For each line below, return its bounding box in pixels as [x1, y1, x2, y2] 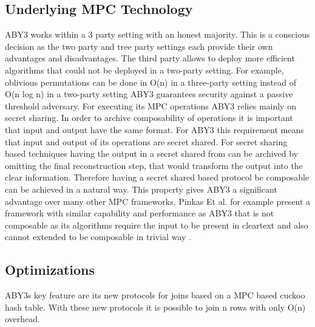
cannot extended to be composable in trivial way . [5, 230, 191, 243]
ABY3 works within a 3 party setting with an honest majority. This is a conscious [5, 28, 310, 41]
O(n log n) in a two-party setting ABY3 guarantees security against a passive [5, 88, 293, 100]
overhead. [5, 312, 40, 325]
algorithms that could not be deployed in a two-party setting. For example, [5, 63, 284, 76]
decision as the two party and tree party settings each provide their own [5, 40, 273, 52]
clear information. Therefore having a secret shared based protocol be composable [5, 171, 310, 184]
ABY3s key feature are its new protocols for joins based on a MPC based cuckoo [5, 289, 305, 301]
